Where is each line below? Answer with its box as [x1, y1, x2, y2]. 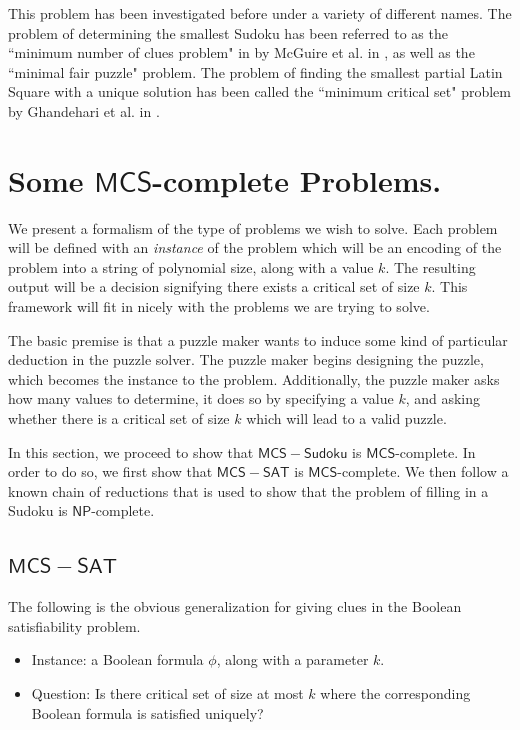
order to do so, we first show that [8, 461, 213, 482]
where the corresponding [320, 682, 471, 703]
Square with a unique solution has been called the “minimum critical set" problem [8, 81, 511, 102]
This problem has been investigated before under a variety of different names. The [8, 3, 512, 23]
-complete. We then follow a [337, 461, 509, 482]
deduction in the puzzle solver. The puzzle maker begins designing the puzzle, [8, 349, 484, 370]
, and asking [405, 388, 481, 409]
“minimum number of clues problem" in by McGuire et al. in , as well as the [8, 42, 475, 63]
